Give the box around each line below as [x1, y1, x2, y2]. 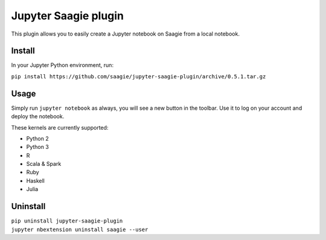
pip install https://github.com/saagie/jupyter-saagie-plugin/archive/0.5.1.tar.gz [11, 73, 266, 80]
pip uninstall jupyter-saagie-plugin [11, 218, 123, 224]
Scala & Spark [26, 160, 62, 168]
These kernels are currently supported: [11, 124, 109, 131]
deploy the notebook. [11, 113, 65, 120]
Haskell [26, 177, 45, 184]
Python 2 [26, 134, 50, 142]
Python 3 [26, 144, 50, 151]
